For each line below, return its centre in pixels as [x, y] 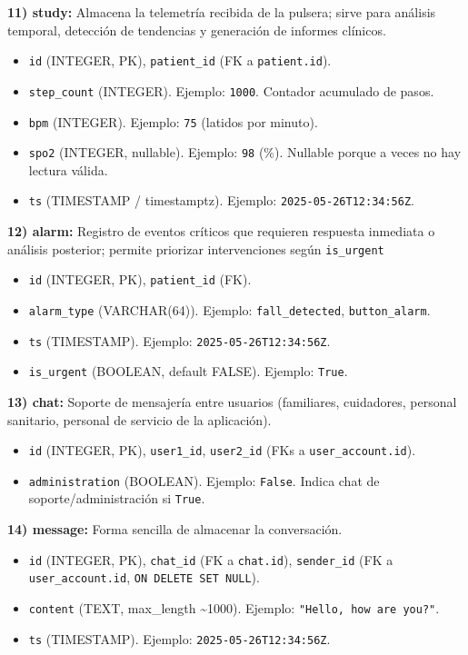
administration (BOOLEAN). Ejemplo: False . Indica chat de [204, 480]
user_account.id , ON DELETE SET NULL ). [144, 577]
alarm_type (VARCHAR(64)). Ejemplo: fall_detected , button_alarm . [229, 309]
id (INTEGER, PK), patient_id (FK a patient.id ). [180, 60]
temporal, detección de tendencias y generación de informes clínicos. [197, 30]
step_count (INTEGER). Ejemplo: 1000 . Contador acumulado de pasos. [231, 90]
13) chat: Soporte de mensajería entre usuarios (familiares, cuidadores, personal [232, 401]
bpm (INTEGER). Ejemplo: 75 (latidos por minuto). [173, 121]
